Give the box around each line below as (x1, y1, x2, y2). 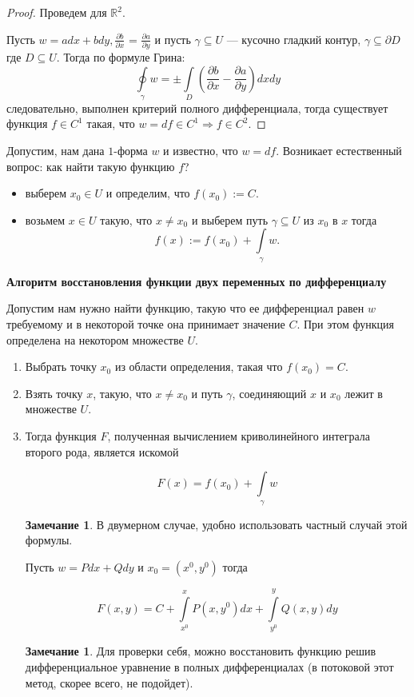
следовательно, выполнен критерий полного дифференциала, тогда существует (6, 99, 388, 116)
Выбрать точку (25, 358, 97, 375)
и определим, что (105, 185, 190, 201)
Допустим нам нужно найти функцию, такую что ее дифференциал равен (6, 300, 364, 317)
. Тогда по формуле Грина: (56, 48, 185, 65)
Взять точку (25, 384, 83, 401)
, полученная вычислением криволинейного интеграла (107, 428, 370, 444)
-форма (113, 142, 148, 159)
